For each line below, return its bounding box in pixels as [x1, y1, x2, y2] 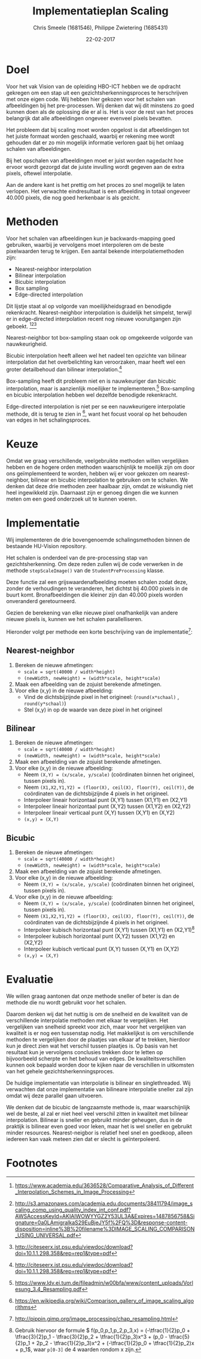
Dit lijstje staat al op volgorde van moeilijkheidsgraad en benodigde [6, 302, 172, 310]
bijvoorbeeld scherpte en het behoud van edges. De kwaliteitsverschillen [6, 1055, 186, 1062]
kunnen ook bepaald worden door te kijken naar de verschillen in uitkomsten [6, 1061, 194, 1069]
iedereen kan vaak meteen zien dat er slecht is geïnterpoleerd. [6, 1135, 160, 1142]
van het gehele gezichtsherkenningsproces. [6, 1067, 115, 1075]
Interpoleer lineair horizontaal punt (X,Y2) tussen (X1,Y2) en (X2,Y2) [23, 803, 191, 810]
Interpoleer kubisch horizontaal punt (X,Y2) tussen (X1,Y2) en [23, 933, 175, 940]
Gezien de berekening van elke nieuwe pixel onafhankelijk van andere [6, 609, 178, 616]
